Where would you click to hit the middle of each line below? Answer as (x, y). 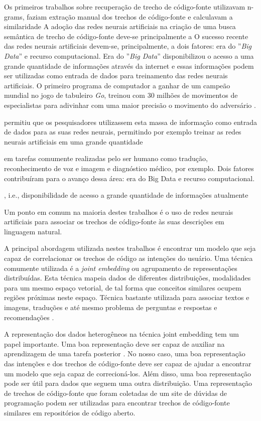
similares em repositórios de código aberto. (70, 412)
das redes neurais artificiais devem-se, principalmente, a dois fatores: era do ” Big (128, 46)
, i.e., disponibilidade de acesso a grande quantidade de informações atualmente (126, 195)
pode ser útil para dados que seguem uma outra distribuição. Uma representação (128, 383)
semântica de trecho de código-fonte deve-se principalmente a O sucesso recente (126, 36)
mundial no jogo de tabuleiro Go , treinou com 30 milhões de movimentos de (121, 95)
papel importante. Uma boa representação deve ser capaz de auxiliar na (114, 343)
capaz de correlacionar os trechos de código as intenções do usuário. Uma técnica (128, 258)
